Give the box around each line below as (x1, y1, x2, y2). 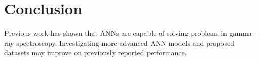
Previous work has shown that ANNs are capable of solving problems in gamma (4, 27, 252, 38)
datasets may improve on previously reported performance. (4, 47, 187, 58)
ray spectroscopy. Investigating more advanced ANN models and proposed (4, 37, 234, 48)
